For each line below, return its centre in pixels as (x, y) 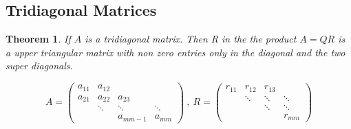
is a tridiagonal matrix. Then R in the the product (191, 39)
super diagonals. (39, 66)
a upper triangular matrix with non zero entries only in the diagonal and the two (175, 52)
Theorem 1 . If (38, 39)
